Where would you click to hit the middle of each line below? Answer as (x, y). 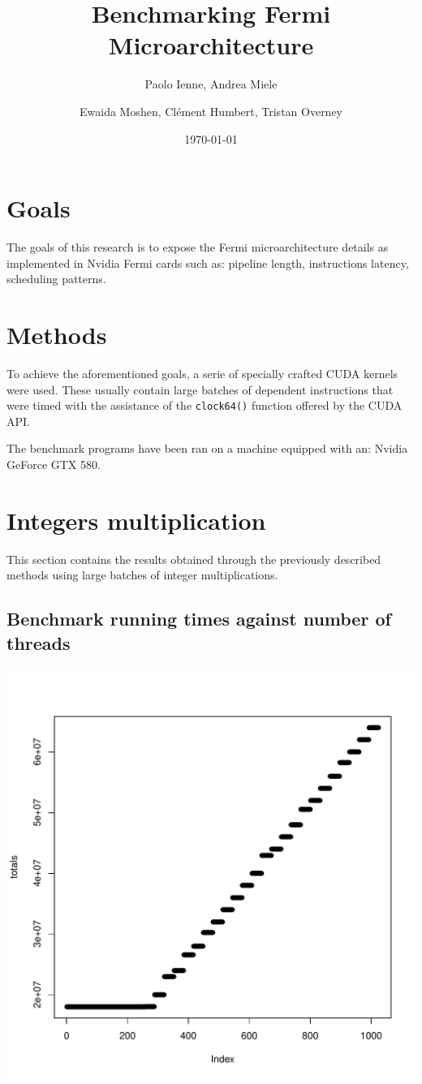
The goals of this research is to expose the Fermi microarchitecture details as (198, 247)
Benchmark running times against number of (199, 619)
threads (39, 642)
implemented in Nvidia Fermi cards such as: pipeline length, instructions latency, (208, 262)
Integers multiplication (136, 520)
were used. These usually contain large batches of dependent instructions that (200, 389)
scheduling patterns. (56, 279)
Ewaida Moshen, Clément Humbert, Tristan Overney (211, 111)
